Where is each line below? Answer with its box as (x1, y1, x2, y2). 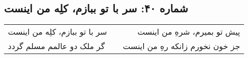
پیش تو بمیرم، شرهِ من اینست (137, 26, 241, 38)
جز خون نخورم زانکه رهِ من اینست (123, 40, 241, 52)
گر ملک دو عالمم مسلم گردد (8, 40, 105, 52)
